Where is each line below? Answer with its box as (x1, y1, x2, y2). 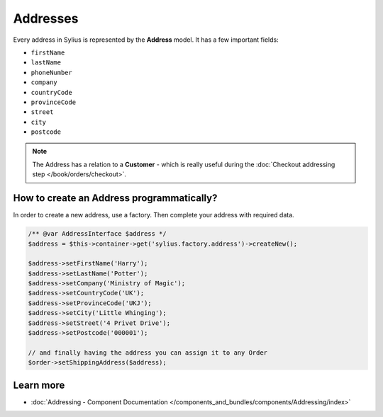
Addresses (13, 11, 79, 26)
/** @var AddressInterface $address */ (28, 230, 167, 238)
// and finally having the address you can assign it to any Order (28, 348, 268, 357)
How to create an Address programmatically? (13, 192, 218, 205)
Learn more (13, 379, 65, 391)
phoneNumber (30, 68, 72, 76)
